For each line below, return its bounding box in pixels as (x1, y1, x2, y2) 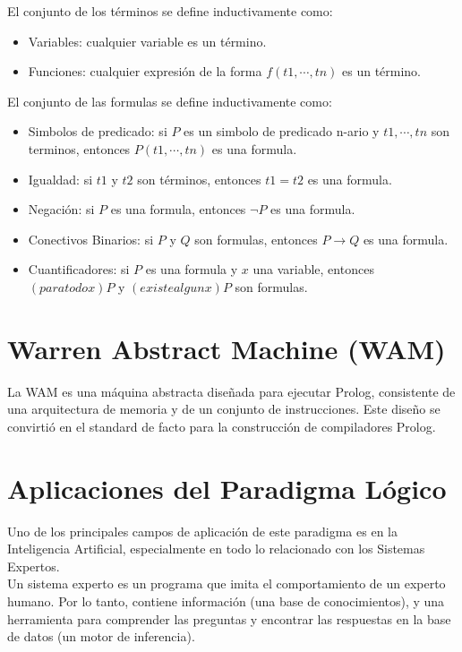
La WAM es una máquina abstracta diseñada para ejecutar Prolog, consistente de (7, 382, 456, 400)
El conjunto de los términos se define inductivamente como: (7, 2, 333, 20)
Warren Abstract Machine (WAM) (7, 330, 446, 366)
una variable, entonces (252, 260, 374, 279)
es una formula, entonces (110, 200, 246, 219)
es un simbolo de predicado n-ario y (184, 122, 380, 141)
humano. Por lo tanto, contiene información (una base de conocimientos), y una (7, 591, 445, 610)
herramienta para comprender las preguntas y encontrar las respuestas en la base (7, 609, 451, 628)
